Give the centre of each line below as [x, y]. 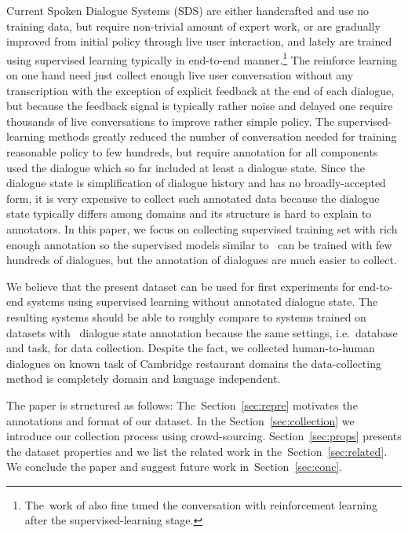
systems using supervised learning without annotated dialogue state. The [202, 301]
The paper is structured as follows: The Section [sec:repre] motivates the [182, 404]
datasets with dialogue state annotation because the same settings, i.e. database [202, 332]
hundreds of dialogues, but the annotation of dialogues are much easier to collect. [202, 260]
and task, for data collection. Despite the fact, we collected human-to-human [191, 348]
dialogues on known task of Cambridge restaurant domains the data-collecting [194, 363]
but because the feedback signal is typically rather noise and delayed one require [200, 106]
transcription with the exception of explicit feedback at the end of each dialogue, [200, 90]
